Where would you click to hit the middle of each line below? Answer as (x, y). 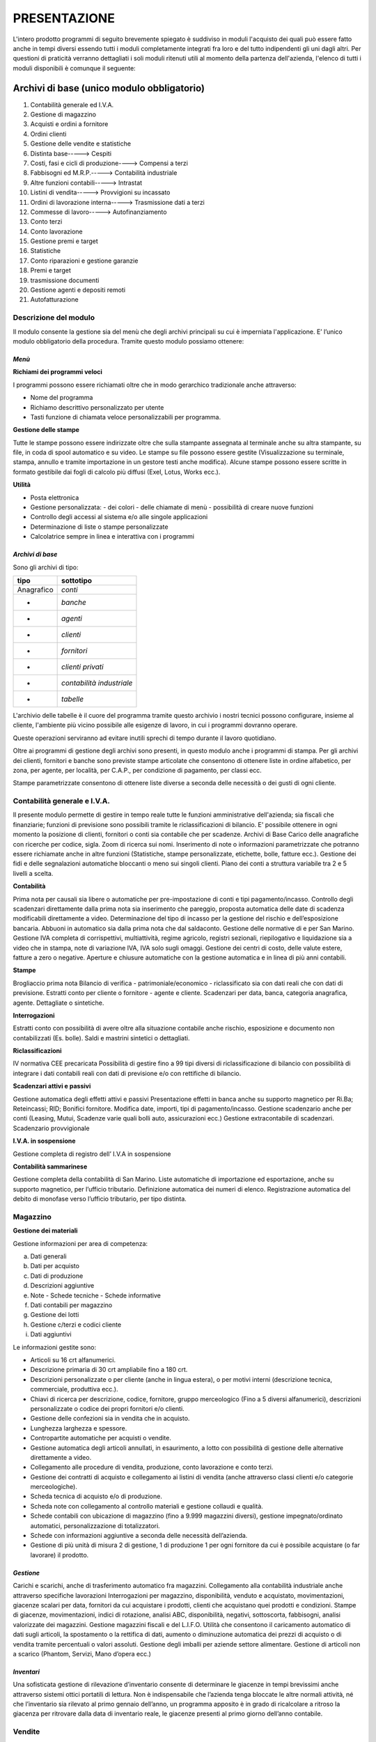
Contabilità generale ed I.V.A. (72, 105)
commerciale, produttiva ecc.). (74, 1389)
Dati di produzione (57, 1276)
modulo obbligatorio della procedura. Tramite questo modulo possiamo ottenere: (128, 341)
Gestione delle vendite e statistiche (81, 144)
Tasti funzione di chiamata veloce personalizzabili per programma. (126, 417)
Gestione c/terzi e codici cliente (76, 1325)
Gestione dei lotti (55, 1315)
